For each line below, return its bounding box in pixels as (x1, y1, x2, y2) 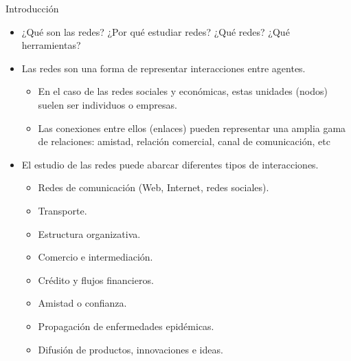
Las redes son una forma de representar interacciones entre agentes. (21, 61, 306, 75)
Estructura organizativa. (38, 226, 141, 241)
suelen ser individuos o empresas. (38, 97, 177, 111)
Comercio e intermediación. (38, 250, 153, 264)
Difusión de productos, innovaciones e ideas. (38, 342, 223, 356)
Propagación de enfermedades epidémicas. (38, 318, 214, 333)
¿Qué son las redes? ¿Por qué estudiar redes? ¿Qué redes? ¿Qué (21, 24, 290, 39)
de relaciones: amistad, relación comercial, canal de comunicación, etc (38, 134, 330, 149)
